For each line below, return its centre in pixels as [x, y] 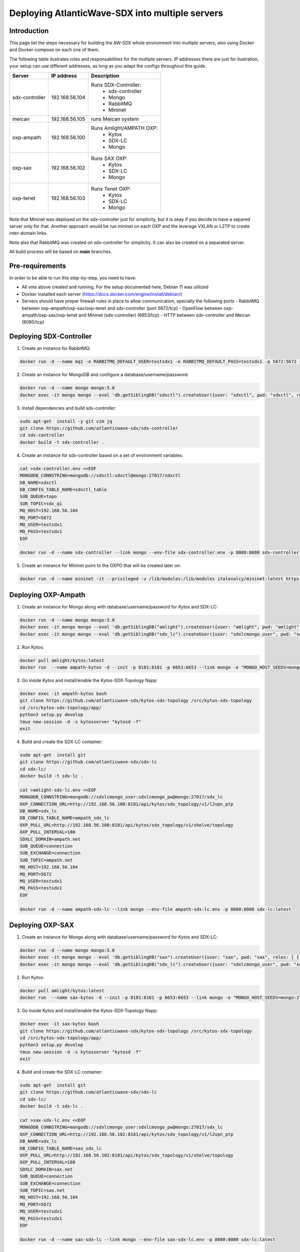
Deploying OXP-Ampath [47, 595]
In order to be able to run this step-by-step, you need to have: [73, 278]
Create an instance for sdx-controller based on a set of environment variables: [102, 455]
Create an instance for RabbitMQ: [56, 349]
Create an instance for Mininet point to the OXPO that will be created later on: [101, 565]
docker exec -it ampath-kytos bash [63, 694]
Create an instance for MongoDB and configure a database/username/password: [105, 375]
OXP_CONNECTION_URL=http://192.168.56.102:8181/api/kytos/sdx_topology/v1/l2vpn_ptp [126, 1134]
